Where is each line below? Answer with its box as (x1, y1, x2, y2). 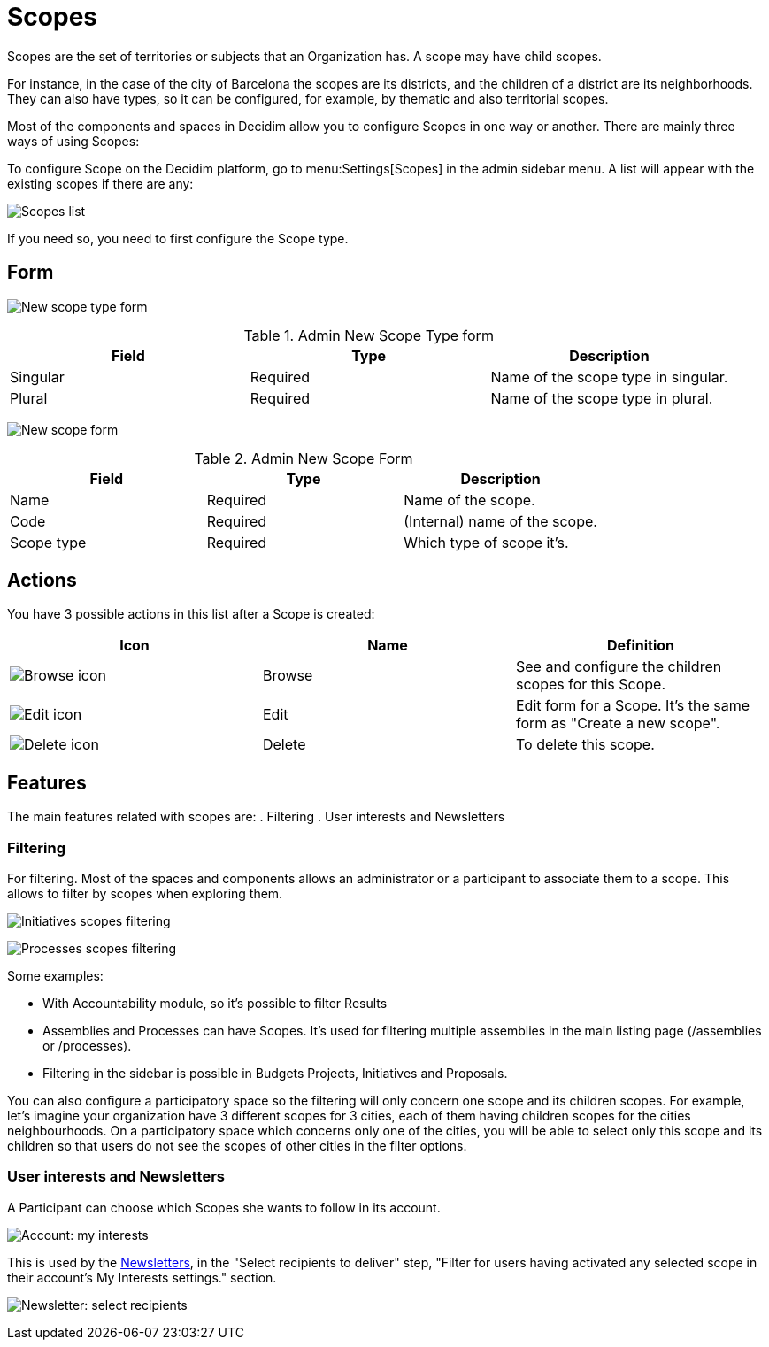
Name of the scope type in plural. (490, 389, 713, 407)
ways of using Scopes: (7, 133, 140, 149)
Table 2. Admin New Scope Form (194, 449, 413, 467)
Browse (262, 666, 313, 685)
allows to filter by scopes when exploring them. (7, 886, 283, 902)
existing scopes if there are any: (7, 175, 194, 191)
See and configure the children (515, 658, 722, 676)
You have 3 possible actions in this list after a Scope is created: (7, 606, 375, 622)
